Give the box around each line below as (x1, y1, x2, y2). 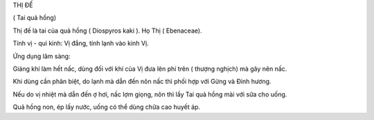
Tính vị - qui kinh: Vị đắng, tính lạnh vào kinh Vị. (12, 39, 149, 48)
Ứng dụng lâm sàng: (12, 52, 71, 60)
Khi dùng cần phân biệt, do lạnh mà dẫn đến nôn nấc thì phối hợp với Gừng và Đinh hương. (12, 77, 271, 86)
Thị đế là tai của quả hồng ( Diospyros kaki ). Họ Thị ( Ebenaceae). (12, 26, 202, 35)
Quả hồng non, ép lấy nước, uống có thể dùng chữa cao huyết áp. (12, 103, 201, 111)
